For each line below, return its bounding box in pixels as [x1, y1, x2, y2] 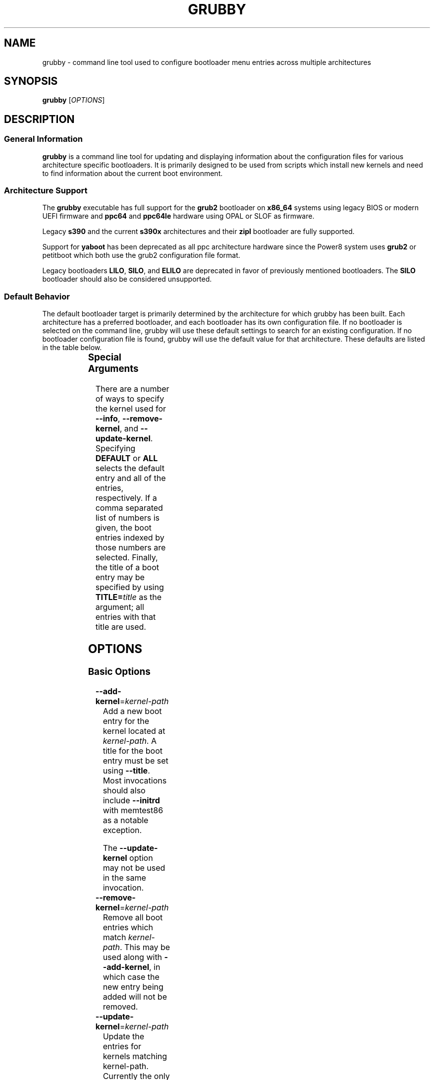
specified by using [95, 582, 164, 592]
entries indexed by [95, 532, 164, 542]
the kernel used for [95, 403, 166, 414]
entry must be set [103, 756, 168, 766]
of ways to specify [95, 393, 164, 404]
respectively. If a [95, 492, 157, 503]
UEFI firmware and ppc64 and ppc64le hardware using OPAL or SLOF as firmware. [42, 212, 315, 221]
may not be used [103, 863, 165, 873]
